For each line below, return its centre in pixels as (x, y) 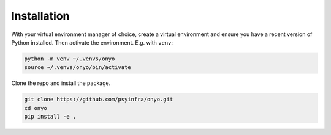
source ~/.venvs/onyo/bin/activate (78, 67)
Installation (40, 16)
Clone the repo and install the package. (61, 83)
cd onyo (36, 108)
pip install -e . (50, 117)
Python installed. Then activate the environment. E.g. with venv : (92, 42)
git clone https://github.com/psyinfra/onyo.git (99, 100)
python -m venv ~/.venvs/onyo (70, 59)
